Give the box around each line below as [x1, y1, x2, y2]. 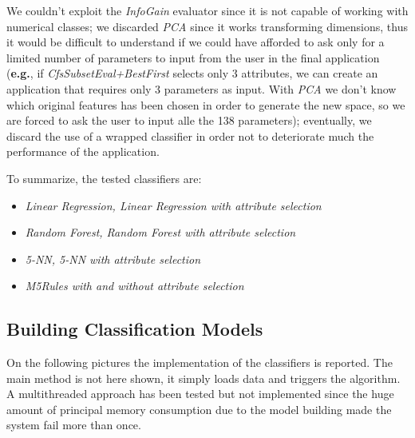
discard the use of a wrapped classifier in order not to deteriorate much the [6, 127, 374, 144]
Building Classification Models [6, 317, 263, 341]
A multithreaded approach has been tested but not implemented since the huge [6, 385, 394, 402]
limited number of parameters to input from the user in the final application [6, 49, 380, 66]
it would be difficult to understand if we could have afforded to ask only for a [6, 34, 385, 50]
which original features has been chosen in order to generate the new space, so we [6, 96, 405, 113]
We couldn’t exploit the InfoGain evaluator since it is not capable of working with [6, 2, 409, 18]
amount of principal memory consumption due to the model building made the [6, 400, 392, 417]
